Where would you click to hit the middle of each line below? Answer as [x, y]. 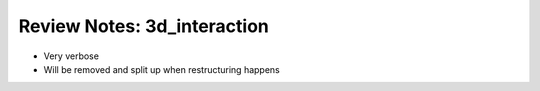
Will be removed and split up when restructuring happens [161, 69]
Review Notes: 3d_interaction [144, 26]
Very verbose [71, 56]
